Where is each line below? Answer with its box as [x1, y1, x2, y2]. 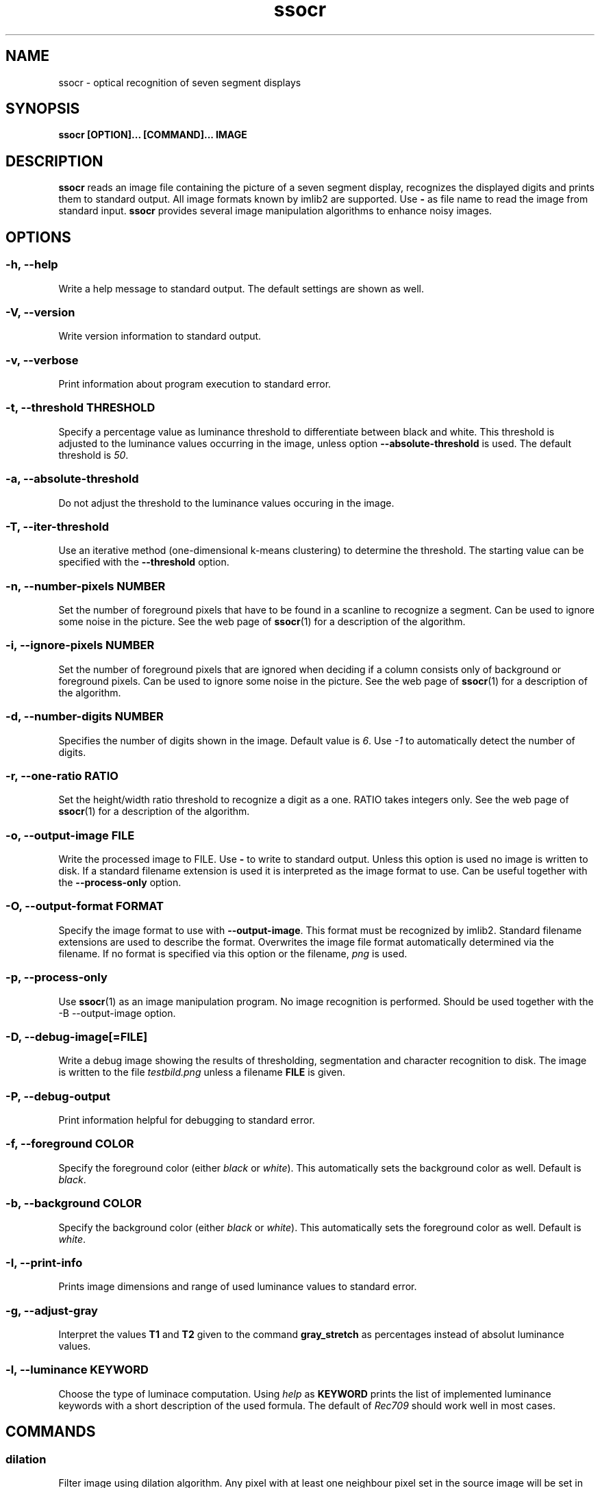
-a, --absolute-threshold [5, 472, 139, 486]
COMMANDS [5, 1423, 96, 1441]
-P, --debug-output [5, 1089, 110, 1103]
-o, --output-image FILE [5, 828, 135, 842]
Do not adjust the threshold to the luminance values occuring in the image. [58, 496, 395, 509]
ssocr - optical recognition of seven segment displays [58, 76, 301, 88]
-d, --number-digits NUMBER [5, 709, 164, 724]
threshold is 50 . [58, 449, 129, 461]
